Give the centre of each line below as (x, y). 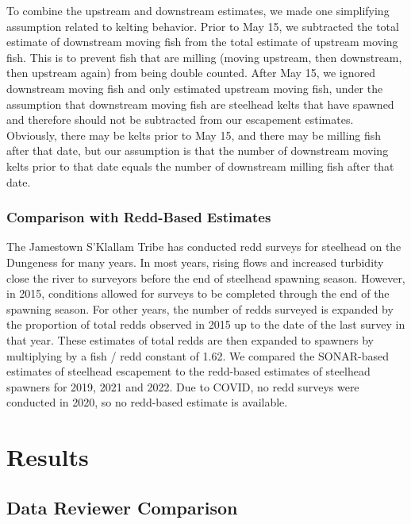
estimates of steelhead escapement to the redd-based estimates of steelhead (188, 371)
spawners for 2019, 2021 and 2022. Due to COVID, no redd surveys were (183, 386)
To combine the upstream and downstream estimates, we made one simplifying (198, 10)
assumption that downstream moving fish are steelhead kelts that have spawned (200, 104)
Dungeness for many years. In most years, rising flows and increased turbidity (195, 262)
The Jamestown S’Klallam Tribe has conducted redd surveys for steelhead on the (204, 247)
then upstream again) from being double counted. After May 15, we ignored (191, 73)
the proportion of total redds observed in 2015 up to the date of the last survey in (206, 324)
